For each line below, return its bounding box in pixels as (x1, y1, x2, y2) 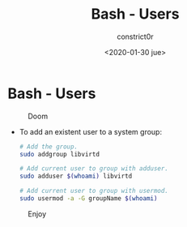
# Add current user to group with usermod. (19, 187, 169, 195)
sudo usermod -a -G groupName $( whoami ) (19, 195, 158, 203)
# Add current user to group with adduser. (19, 165, 169, 173)
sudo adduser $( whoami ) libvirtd (19, 172, 133, 181)
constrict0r (116, 32, 155, 41)
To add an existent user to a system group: (19, 126, 163, 136)
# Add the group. (19, 143, 79, 151)
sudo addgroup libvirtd (19, 150, 100, 158)
